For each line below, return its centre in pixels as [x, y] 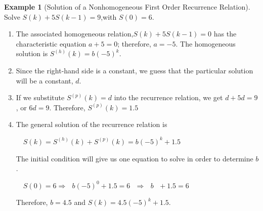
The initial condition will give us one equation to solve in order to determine [135, 158]
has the [225, 34]
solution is [32, 53]
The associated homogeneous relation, [75, 34]
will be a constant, [45, 80]
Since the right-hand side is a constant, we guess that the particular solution [135, 70]
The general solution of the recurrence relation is [92, 124]
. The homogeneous [206, 43]
